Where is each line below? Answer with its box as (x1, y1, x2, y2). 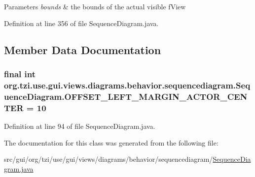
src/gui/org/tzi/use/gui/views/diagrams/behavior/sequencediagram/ (4, 154, 213, 164)
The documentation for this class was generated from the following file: (4, 137, 219, 147)
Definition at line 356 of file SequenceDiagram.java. (4, 18, 159, 28)
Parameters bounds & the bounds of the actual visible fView (4, 1, 186, 11)
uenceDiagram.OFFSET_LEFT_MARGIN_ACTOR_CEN (4, 90, 248, 102)
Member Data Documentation (4, 42, 161, 57)
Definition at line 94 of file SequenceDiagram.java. (4, 120, 155, 131)
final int (4, 67, 36, 80)
